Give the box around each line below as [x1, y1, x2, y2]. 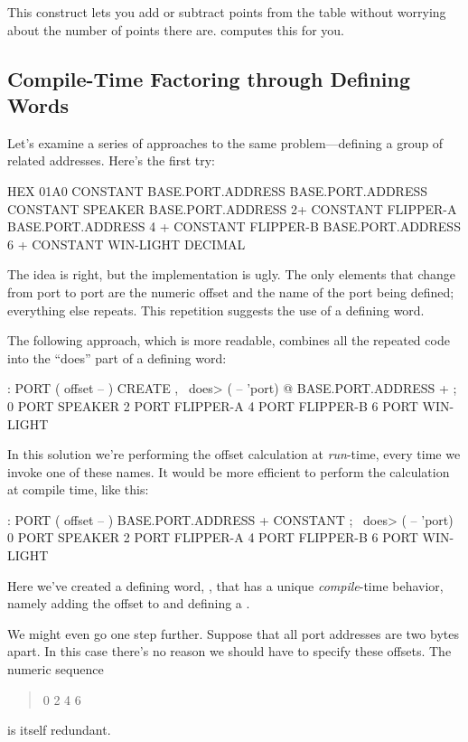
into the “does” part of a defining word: [7, 348, 227, 367]
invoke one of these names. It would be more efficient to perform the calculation [7, 462, 450, 481]
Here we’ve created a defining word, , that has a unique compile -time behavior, [7, 576, 444, 595]
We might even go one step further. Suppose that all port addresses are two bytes [7, 624, 459, 643]
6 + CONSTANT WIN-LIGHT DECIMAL [7, 234, 246, 253]
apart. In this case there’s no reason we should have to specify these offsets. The [7, 642, 452, 661]
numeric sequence [7, 660, 104, 679]
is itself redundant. [7, 720, 111, 739]
